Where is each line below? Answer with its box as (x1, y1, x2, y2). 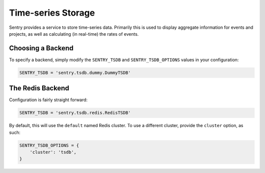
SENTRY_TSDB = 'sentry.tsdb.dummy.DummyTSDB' (19, 70, 131, 75)
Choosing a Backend (9, 44, 74, 52)
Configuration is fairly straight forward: (9, 97, 88, 103)
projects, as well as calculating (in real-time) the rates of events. (9, 31, 139, 37)
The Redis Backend (9, 84, 70, 92)
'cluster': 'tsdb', (29, 150, 77, 155)
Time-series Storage (9, 7, 95, 18)
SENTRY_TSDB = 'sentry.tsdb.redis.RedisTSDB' (19, 110, 131, 116)
